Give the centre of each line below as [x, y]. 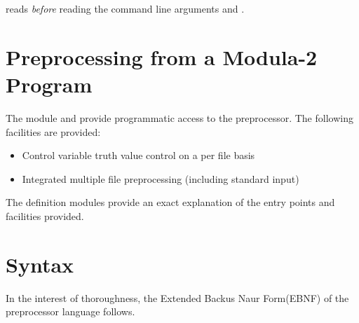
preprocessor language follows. [70, 311]
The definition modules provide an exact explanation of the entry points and [170, 202]
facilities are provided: [53, 131]
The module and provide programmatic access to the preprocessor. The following [179, 117]
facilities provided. [45, 215]
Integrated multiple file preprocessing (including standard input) [161, 178]
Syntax [40, 264]
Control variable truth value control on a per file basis [138, 155]
